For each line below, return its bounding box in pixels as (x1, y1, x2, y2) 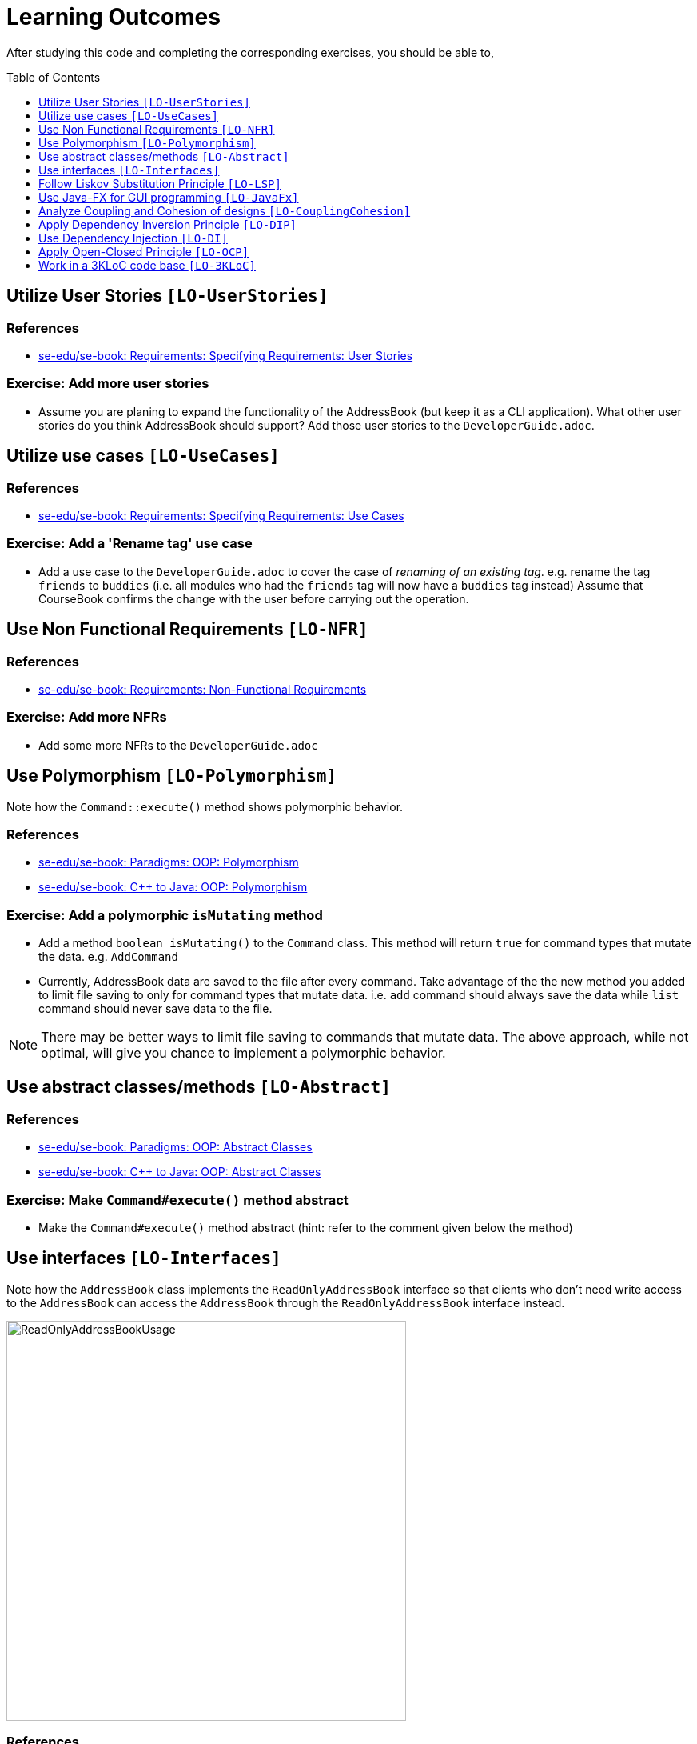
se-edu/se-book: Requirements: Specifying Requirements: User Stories (38, 348, 413, 362)
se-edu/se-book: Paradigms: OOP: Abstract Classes (38, 1140, 313, 1154)
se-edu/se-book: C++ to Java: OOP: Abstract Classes (38, 1165, 321, 1179)
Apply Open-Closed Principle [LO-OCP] (38, 244, 249, 258)
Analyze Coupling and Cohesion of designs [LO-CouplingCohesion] (38, 203, 411, 218)
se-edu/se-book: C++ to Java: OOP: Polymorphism (38, 880, 308, 894)
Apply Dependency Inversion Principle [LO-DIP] (38, 217, 297, 231)
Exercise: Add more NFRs (6, 709, 167, 726)
